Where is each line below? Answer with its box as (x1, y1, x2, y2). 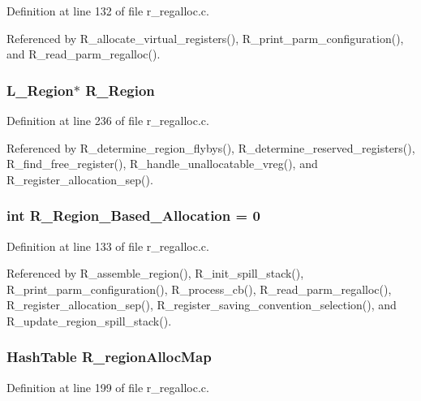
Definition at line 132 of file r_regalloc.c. (6, 2, 209, 19)
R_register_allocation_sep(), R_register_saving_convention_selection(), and (6, 296, 397, 313)
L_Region (6, 80, 74, 100)
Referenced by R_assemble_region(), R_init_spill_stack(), (6, 265, 304, 282)
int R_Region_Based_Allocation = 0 (6, 205, 260, 226)
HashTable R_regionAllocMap (6, 347, 212, 367)
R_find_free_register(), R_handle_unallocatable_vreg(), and (6, 155, 318, 172)
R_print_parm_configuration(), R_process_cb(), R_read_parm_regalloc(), (6, 280, 392, 297)
